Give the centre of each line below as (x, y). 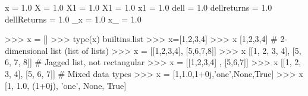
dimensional (26, 50)
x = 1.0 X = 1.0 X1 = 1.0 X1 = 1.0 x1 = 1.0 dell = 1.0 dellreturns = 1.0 (139, 7)
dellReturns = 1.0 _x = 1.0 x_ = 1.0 (73, 19)
